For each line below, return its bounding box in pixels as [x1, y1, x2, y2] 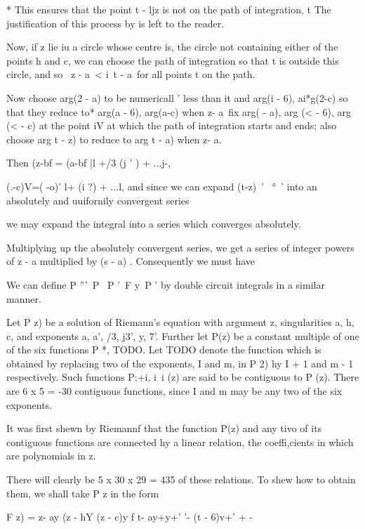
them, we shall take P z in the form [6, 485, 159, 500]
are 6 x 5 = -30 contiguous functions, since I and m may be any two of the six [6, 384, 343, 398]
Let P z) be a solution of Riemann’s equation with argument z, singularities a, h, [6, 315, 354, 329]
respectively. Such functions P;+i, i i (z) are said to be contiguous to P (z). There [6, 370, 359, 384]
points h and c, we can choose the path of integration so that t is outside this [6, 53, 339, 67]
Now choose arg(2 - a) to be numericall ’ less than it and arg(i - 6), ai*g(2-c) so [6, 90, 348, 105]
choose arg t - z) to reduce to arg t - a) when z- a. [6, 131, 222, 146]
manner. [6, 291, 41, 306]
